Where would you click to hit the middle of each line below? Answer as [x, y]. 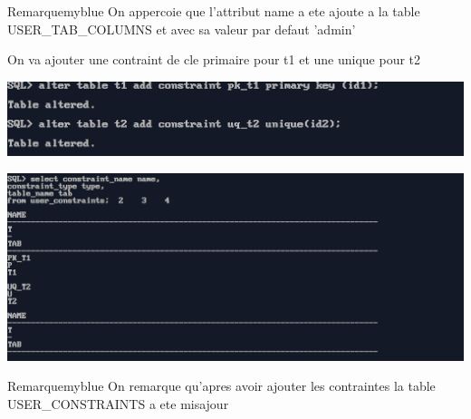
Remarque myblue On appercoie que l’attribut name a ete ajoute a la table [214, 11]
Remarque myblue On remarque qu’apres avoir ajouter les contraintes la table [221, 386]
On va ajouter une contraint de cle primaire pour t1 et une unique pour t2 [214, 59]
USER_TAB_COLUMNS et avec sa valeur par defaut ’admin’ [182, 29]
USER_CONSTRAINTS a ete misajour [118, 404]
